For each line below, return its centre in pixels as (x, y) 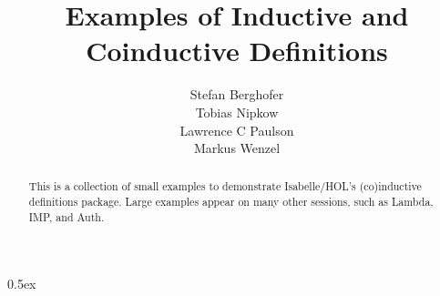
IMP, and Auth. (67, 216)
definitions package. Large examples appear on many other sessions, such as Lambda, (231, 202)
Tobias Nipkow (237, 112)
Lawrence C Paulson (237, 130)
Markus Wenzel (237, 148)
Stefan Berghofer (237, 94)
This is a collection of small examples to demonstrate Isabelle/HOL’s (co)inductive (225, 186)
